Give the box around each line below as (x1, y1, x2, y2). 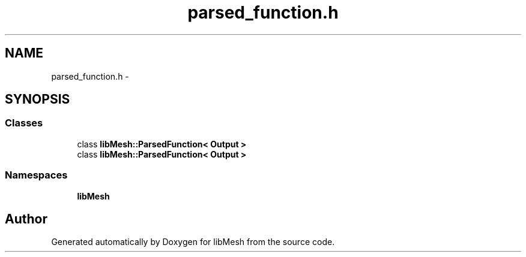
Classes (5, 117, 43, 129)
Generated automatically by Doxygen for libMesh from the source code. (51, 237, 335, 247)
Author (5, 211, 47, 226)
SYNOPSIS (5, 92, 70, 107)
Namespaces (5, 169, 68, 182)
